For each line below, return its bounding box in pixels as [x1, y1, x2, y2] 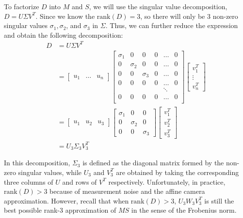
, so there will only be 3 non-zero [140, 11, 238, 21]
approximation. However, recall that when [4, 195, 129, 205]
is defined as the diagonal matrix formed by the [82, 158, 224, 168]
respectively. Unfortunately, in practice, [108, 176, 226, 187]
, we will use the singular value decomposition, [89, 1, 227, 11]
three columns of [4, 176, 53, 187]
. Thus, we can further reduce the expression [105, 20, 238, 30]
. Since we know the [35, 11, 95, 21]
